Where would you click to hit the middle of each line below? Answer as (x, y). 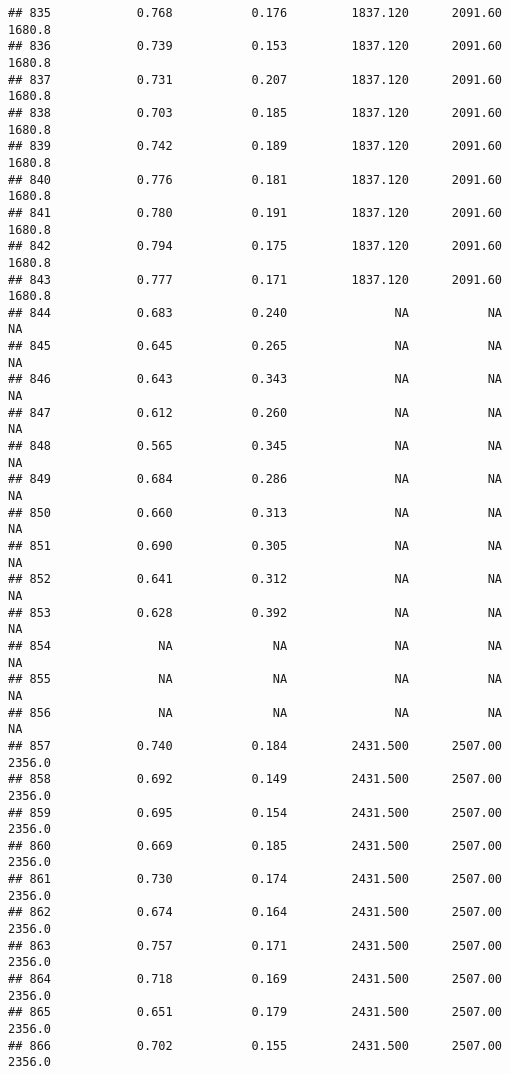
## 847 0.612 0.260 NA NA (255, 412)
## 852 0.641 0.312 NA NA (255, 579)
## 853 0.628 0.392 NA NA (255, 612)
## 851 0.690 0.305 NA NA (255, 546)
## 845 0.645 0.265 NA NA (255, 346)
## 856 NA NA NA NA (255, 712)
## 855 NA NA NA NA (255, 679)
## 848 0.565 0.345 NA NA (255, 446)
